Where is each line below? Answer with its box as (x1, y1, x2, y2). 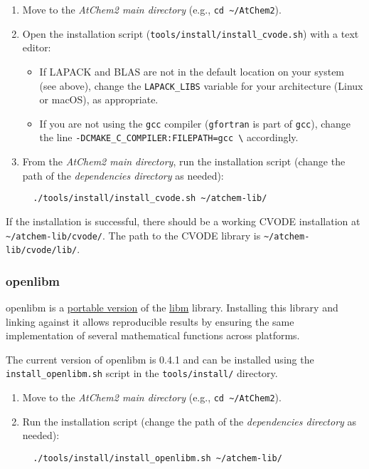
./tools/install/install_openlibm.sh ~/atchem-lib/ (33, 453, 282, 463)
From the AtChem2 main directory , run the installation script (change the (22, 154, 346, 169)
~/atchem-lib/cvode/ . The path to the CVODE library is (6, 227, 261, 242)
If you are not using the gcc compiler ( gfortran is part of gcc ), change (39, 115, 351, 130)
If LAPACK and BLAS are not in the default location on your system (39, 63, 345, 78)
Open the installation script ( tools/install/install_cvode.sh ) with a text (22, 26, 359, 41)
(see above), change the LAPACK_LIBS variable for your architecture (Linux (39, 78, 363, 93)
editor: (22, 40, 51, 55)
